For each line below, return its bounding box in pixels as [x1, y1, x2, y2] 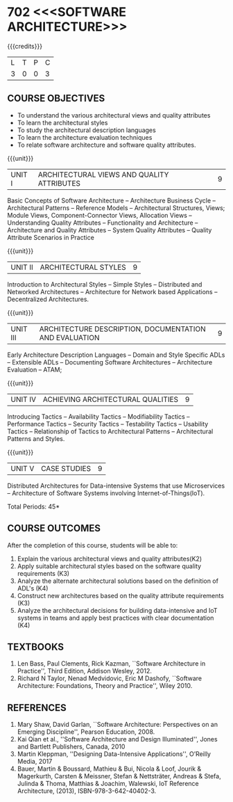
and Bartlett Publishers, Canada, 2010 [17, 742, 126, 751]
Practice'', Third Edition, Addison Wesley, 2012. [17, 667, 153, 675]
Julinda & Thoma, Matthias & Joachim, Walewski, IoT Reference [17, 780, 199, 788]
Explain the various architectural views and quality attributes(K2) [17, 554, 202, 563]
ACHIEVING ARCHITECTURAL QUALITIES [42, 394, 179, 404]
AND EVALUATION [39, 332, 100, 342]
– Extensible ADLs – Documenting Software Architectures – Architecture [7, 358, 213, 366]
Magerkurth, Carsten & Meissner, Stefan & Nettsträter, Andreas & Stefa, [17, 772, 221, 780]
